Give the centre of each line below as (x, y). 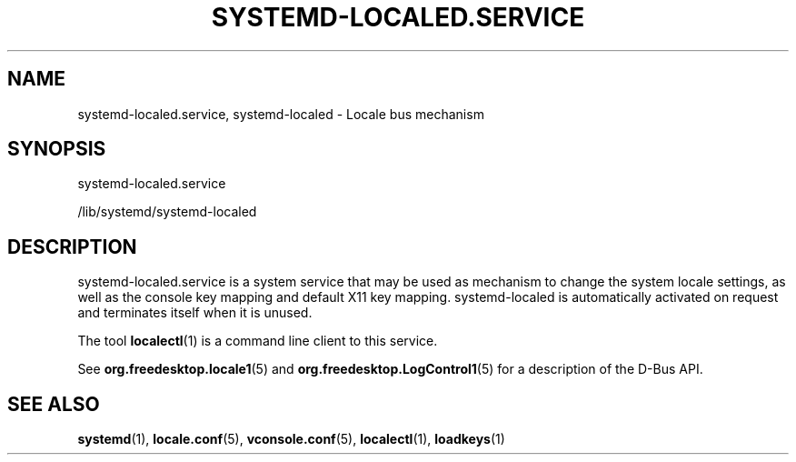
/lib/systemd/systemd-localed (167, 212)
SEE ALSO (54, 404)
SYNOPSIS (57, 149)
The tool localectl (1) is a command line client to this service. (258, 341)
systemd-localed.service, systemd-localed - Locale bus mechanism (281, 114)
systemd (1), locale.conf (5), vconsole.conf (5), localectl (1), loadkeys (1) (291, 439)
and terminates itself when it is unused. (195, 313)
